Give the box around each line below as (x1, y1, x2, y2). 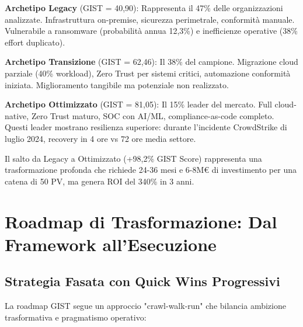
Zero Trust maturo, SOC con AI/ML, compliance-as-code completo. (31, 109, 274, 121)
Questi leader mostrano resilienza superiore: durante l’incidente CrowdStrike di (5, 121, 287, 133)
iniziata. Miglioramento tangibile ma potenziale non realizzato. (5, 78, 229, 91)
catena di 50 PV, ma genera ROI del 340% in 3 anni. (5, 175, 194, 187)
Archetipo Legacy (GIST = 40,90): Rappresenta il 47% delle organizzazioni (5, 2, 283, 13)
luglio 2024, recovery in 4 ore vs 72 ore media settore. (5, 132, 196, 144)
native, (5, 109, 29, 121)
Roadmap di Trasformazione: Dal (5, 209, 277, 233)
